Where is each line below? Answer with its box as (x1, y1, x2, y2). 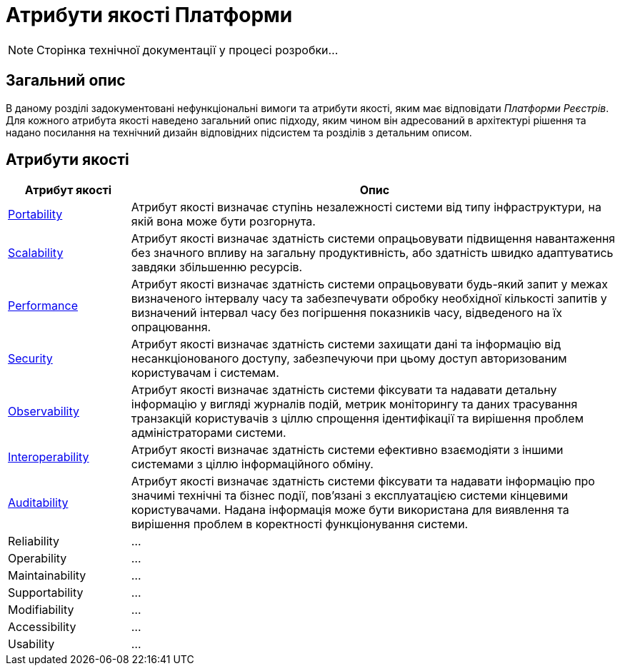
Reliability (8, 534, 60, 549)
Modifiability (8, 602, 74, 617)
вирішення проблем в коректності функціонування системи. (131, 517, 469, 532)
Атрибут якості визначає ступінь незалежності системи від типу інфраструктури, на (131, 200, 601, 215)
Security (8, 351, 53, 366)
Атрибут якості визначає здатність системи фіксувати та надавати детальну (131, 383, 557, 398)
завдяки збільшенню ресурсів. (131, 260, 303, 275)
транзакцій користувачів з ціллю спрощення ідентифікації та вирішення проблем (131, 411, 584, 426)
